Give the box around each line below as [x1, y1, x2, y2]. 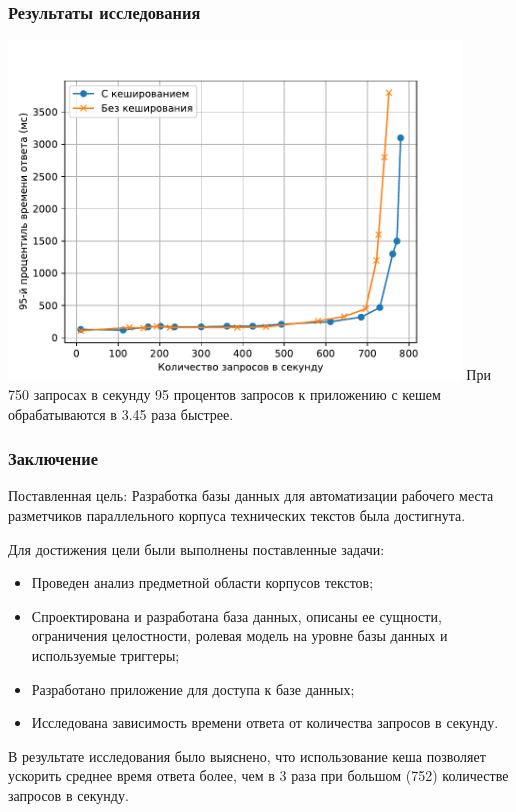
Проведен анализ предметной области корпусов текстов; [31, 572, 374, 593]
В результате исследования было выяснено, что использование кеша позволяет [8, 745, 486, 766]
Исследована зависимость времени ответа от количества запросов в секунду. [31, 712, 499, 733]
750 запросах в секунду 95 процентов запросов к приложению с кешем [8, 384, 441, 404]
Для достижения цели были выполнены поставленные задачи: [8, 538, 385, 559]
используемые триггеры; [31, 644, 180, 665]
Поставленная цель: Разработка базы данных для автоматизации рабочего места [8, 485, 494, 506]
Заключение [8, 446, 98, 471]
